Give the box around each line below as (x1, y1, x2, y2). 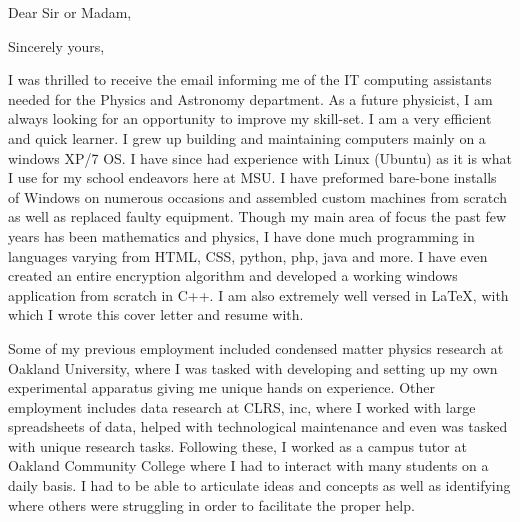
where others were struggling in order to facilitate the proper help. (8, 494, 415, 515)
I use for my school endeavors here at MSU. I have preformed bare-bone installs (8, 167, 497, 188)
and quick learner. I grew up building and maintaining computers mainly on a (8, 127, 486, 148)
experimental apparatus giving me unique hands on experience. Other (8, 377, 435, 398)
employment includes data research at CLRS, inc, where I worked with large (8, 396, 476, 417)
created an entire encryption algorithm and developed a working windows (8, 265, 458, 286)
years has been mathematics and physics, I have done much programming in (8, 225, 475, 246)
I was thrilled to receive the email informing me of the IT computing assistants (8, 69, 492, 90)
